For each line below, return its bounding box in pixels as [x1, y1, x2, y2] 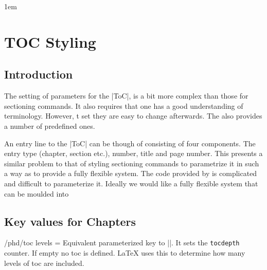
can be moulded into [4, 188, 69, 199]
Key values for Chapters [4, 213, 136, 229]
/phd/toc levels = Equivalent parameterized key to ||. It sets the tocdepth [4, 237, 240, 248]
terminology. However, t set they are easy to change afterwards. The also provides [4, 110, 262, 121]
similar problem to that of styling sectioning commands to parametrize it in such [4, 158, 259, 168]
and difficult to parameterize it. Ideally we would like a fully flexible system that [4, 178, 258, 188]
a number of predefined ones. [4, 120, 95, 131]
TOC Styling [4, 31, 96, 52]
